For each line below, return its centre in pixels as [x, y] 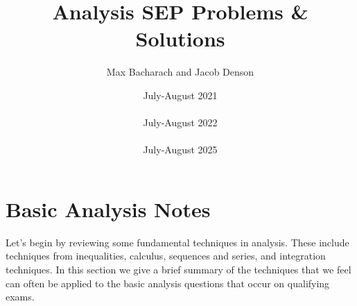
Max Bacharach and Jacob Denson [180, 72]
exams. [20, 297]
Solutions [180, 39]
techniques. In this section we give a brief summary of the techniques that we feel [178, 269]
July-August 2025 [180, 150]
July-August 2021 [180, 95]
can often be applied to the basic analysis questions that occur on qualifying [168, 283]
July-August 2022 [180, 122]
